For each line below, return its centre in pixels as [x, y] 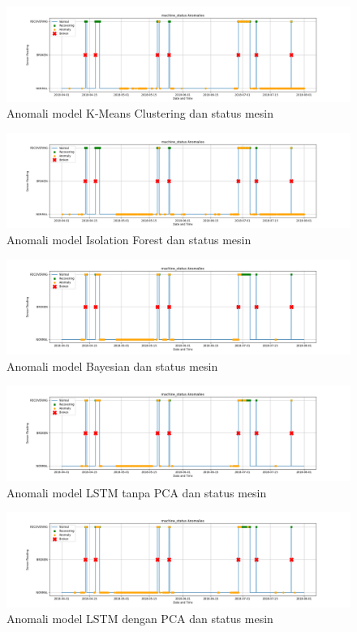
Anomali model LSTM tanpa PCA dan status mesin [137, 492]
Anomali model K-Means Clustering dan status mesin [140, 113]
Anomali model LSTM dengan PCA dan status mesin [140, 619]
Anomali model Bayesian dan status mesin [112, 365]
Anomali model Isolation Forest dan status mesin [129, 239]
